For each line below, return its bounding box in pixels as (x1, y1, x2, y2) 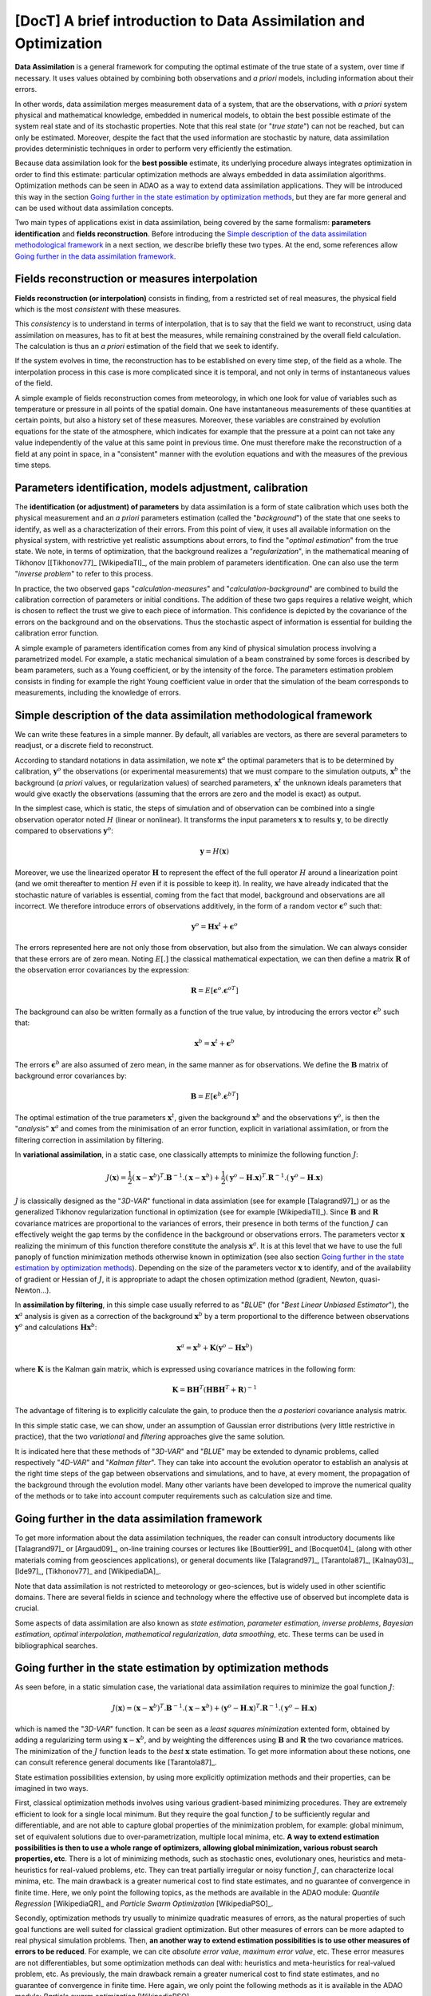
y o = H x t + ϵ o (191, 921, 239, 932)
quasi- (359, 1274, 381, 1284)
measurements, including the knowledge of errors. (14, 687, 181, 698)
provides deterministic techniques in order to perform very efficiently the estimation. (14, 144, 293, 153)
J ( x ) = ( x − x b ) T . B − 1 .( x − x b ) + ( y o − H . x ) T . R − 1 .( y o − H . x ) (112, 1701, 318, 1713)
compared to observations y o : (14, 825, 113, 836)
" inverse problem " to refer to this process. (14, 569, 153, 579)
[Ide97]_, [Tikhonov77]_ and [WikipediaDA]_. (14, 1566, 161, 1576)
